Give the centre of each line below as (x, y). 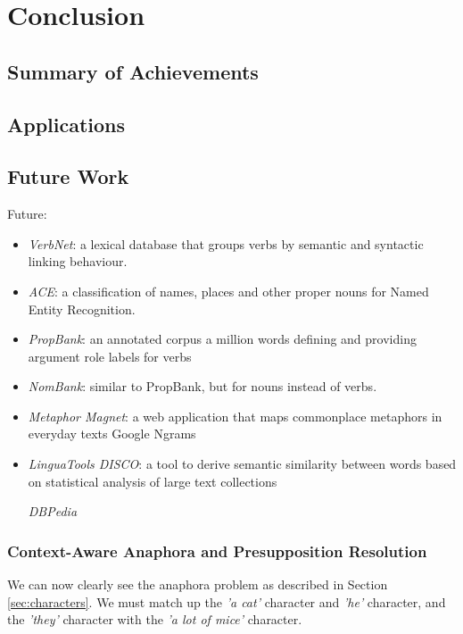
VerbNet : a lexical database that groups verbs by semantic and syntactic (226, 243)
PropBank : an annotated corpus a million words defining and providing (222, 339)
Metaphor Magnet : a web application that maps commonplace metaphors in (235, 416)
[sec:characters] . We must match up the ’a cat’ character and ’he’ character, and (227, 601)
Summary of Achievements (133, 71)
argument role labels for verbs (110, 356)
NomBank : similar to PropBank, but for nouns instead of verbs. (203, 386)
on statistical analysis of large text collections (153, 481)
